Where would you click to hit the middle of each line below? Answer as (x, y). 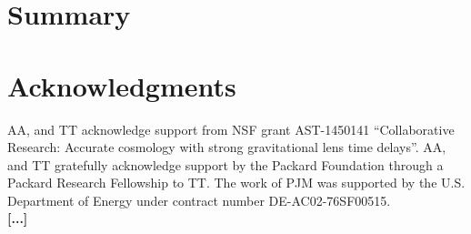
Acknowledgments (122, 85)
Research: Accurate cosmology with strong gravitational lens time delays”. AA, (227, 147)
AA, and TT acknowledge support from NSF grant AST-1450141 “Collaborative (231, 129)
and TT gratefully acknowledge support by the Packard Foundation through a (225, 164)
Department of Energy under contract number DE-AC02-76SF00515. (199, 200)
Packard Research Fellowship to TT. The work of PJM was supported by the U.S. (236, 183)
